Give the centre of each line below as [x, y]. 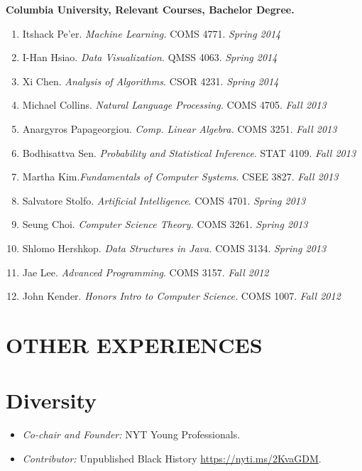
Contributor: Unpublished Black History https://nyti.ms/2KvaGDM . [172, 458]
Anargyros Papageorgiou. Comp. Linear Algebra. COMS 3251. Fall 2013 [180, 128]
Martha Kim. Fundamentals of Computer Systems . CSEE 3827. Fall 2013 [180, 177]
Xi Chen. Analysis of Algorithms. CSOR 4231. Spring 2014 [150, 81]
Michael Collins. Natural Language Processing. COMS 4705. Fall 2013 [174, 105]
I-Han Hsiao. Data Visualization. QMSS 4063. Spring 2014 [150, 57]
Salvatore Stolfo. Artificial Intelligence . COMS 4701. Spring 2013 [164, 200]
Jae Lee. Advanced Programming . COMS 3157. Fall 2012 [146, 272]
